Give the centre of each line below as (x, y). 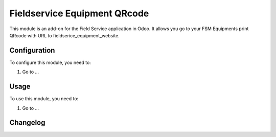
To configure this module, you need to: (50, 62)
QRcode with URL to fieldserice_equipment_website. (64, 35)
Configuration (32, 50)
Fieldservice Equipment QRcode (79, 13)
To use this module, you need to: (44, 99)
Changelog (27, 123)
